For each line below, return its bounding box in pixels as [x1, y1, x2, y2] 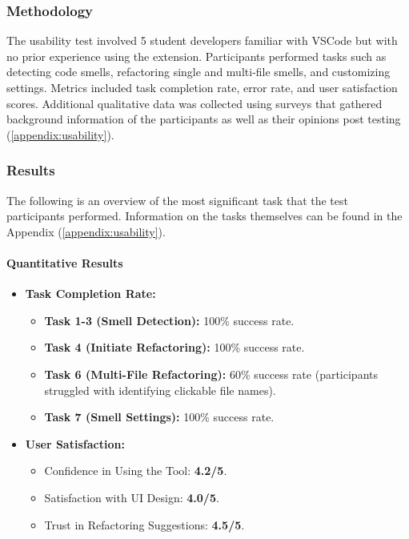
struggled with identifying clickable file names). [44, 381, 276, 398]
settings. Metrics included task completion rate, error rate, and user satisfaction [6, 79, 398, 95]
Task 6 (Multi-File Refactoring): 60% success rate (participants [44, 365, 378, 382]
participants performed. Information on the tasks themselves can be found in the [6, 207, 403, 224]
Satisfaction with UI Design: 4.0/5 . [44, 489, 219, 505]
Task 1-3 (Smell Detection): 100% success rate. [44, 312, 295, 328]
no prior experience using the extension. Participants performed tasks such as [6, 47, 387, 64]
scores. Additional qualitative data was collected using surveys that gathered [6, 95, 383, 111]
